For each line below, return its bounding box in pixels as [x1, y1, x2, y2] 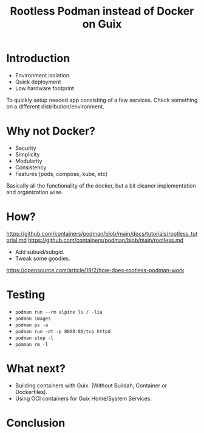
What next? [6, 361, 66, 375]
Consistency [15, 163, 47, 171]
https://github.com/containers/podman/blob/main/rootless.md [28, 236, 184, 244]
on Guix [82, 17, 122, 31]
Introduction [6, 52, 70, 65]
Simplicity [15, 150, 40, 158]
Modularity [15, 157, 42, 164]
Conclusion [6, 416, 66, 430]
